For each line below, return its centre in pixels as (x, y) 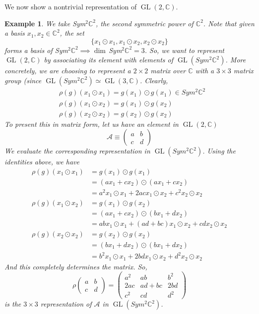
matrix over (168, 71)
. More (236, 60)
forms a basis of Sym (36, 50)
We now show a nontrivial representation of (71, 6)
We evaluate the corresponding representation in (77, 151)
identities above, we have (42, 162)
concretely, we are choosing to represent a (68, 71)
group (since (23, 80)
